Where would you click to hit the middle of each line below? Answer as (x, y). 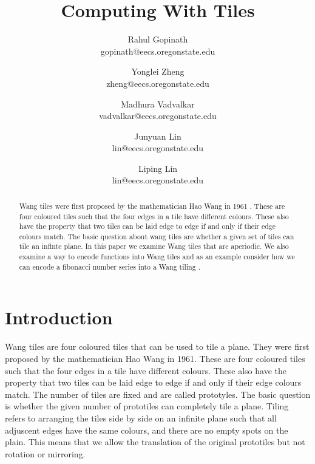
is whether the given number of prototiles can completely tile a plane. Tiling (147, 406)
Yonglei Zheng (158, 71)
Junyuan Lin (158, 136)
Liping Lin (158, 168)
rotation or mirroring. (45, 453)
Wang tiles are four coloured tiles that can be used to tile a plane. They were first (157, 346)
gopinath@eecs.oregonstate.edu (158, 51)
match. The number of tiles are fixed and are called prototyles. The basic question (158, 394)
